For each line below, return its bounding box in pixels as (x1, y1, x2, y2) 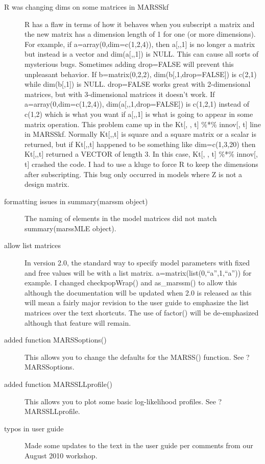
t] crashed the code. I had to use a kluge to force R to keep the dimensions (25, 158, 258, 169)
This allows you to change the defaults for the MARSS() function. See (25, 351, 244, 362)
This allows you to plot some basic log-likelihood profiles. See (25, 396, 216, 406)
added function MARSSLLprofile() (4, 379, 112, 389)
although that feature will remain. (25, 317, 131, 328)
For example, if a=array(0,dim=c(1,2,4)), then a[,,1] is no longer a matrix (25, 38, 255, 49)
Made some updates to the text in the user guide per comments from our (25, 440, 253, 451)
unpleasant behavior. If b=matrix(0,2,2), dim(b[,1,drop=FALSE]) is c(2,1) (25, 68, 257, 79)
